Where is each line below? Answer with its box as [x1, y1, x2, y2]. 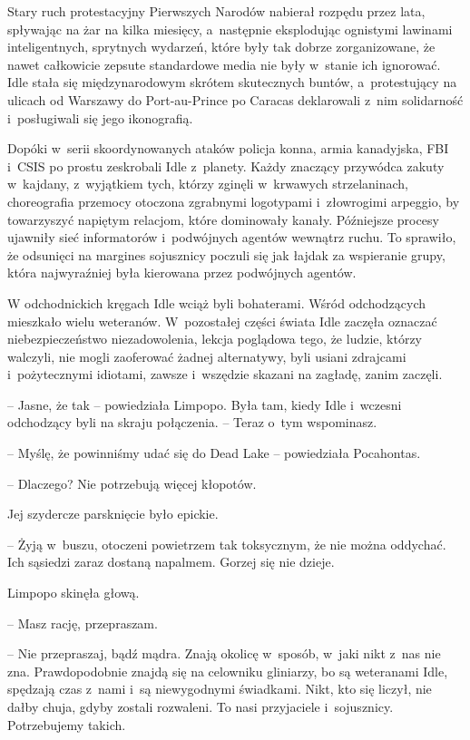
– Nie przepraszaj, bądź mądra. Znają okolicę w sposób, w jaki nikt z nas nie [7, 644, 441, 663]
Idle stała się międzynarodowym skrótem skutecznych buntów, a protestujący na [7, 73, 457, 92]
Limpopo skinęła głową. [7, 583, 140, 602]
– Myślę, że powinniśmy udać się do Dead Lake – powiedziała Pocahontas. [7, 443, 421, 462]
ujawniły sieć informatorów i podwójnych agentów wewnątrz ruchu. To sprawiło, [7, 228, 456, 247]
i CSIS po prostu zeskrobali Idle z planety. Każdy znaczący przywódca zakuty [7, 156, 445, 175]
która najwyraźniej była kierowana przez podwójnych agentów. [7, 263, 357, 282]
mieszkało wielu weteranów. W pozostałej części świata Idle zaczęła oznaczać [7, 311, 437, 330]
